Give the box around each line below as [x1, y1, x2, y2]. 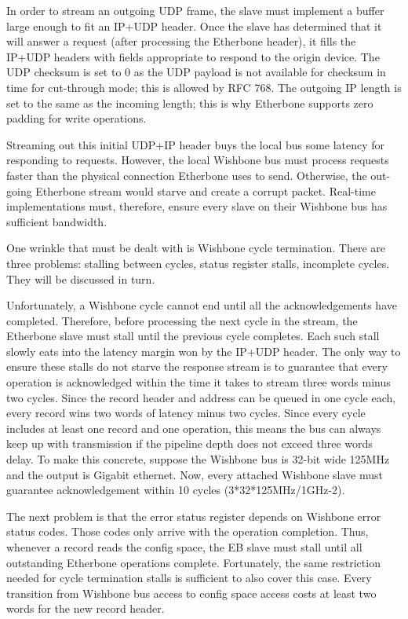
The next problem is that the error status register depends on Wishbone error [6, 507, 381, 524]
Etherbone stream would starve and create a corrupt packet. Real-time [35, 182, 376, 199]
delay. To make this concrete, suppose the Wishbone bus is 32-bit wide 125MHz [6, 451, 390, 467]
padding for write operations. [6, 110, 147, 126]
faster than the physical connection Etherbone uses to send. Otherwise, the [6, 167, 367, 183]
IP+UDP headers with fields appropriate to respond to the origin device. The [6, 48, 380, 64]
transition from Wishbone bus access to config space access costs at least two [6, 584, 377, 601]
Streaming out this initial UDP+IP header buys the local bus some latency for [6, 136, 385, 152]
